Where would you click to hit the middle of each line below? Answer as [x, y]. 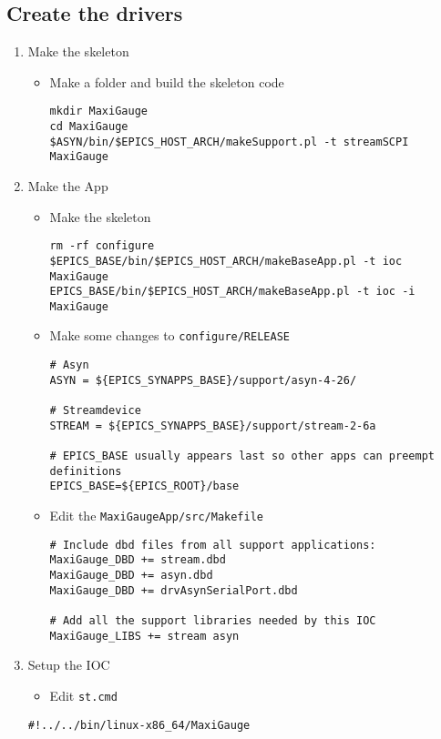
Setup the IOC [69, 665]
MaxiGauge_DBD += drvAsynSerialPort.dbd [174, 590]
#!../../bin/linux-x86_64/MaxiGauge [139, 725]
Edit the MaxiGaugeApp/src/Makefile [157, 516]
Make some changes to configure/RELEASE [169, 335]
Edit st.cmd [83, 695]
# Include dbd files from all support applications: [213, 545]
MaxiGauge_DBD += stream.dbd [138, 560]
